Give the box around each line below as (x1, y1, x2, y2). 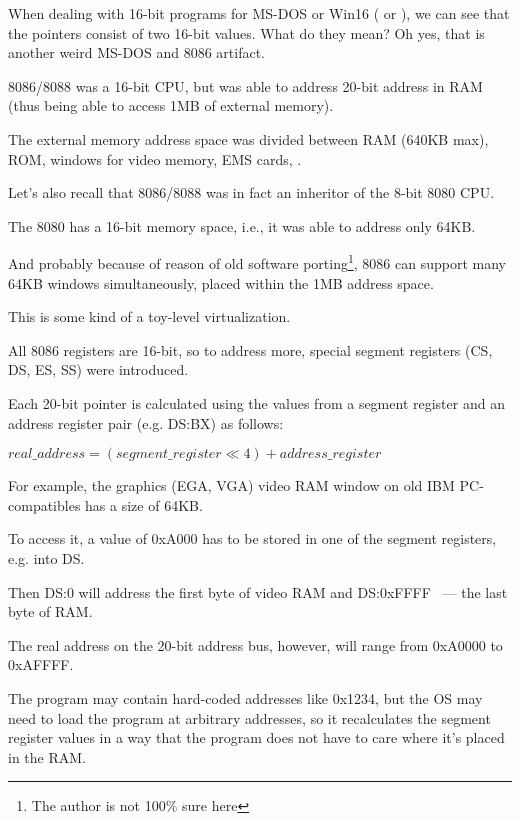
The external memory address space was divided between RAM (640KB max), (8, 128, 489, 149)
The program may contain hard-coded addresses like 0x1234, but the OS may (8, 687, 483, 708)
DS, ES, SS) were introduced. (8, 359, 189, 380)
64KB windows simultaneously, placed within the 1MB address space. (8, 272, 434, 293)
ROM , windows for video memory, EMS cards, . (8, 148, 302, 169)
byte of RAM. (8, 601, 93, 622)
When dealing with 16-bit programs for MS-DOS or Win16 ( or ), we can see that (8, 3, 510, 23)
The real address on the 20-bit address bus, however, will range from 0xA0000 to (8, 634, 503, 655)
